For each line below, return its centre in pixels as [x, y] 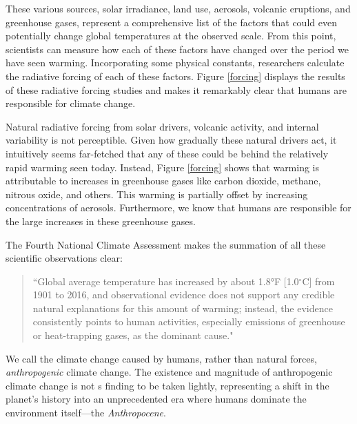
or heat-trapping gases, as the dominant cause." [133, 335]
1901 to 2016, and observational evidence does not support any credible [184, 295]
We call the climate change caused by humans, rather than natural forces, [161, 358]
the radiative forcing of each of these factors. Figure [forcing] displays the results [175, 76]
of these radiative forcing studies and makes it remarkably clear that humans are [176, 89]
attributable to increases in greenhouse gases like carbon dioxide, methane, [163, 181]
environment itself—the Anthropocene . [86, 413]
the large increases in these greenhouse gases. [101, 221]
